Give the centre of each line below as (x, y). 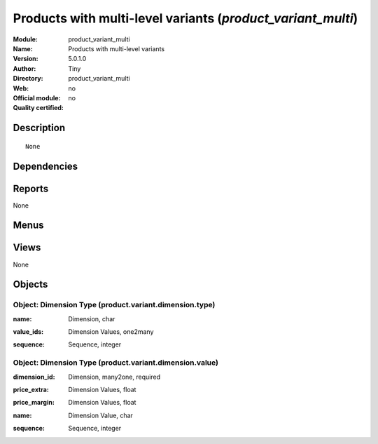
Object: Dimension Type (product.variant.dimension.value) (115, 363)
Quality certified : (38, 108)
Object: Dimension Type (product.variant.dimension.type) (114, 305)
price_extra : (31, 390)
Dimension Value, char (100, 415)
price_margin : (34, 403)
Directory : (28, 79)
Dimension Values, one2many (111, 332)
